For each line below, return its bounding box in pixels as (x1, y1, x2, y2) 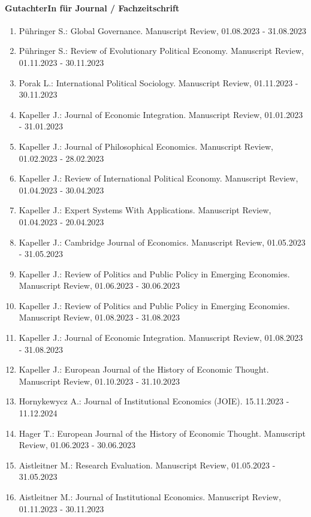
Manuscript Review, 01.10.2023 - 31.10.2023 (19, 374, 180, 387)
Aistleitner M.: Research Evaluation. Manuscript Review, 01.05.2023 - (19, 458, 276, 471)
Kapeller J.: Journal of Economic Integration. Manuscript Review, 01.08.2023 (19, 331, 303, 344)
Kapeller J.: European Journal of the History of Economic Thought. (19, 363, 269, 376)
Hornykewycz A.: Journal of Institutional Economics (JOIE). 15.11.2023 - (19, 395, 289, 407)
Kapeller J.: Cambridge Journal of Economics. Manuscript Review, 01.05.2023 (19, 235, 306, 248)
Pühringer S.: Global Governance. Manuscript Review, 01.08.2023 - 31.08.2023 (19, 24, 306, 37)
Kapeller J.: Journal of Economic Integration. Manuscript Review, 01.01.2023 (19, 108, 303, 120)
